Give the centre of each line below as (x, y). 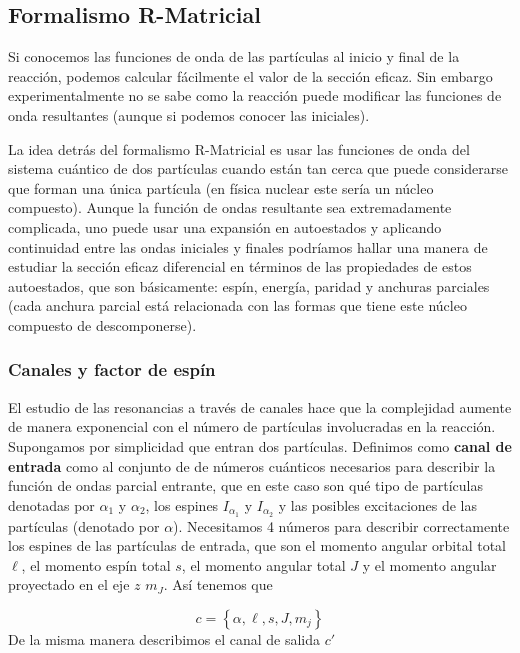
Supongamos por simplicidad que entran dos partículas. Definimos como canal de (260, 445)
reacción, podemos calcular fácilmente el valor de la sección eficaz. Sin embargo (250, 75)
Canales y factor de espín (112, 369)
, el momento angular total (263, 564)
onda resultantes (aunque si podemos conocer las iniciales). (189, 114)
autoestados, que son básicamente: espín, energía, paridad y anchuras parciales (249, 285)
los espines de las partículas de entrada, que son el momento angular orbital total (257, 545)
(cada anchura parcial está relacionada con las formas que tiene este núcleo (237, 305)
